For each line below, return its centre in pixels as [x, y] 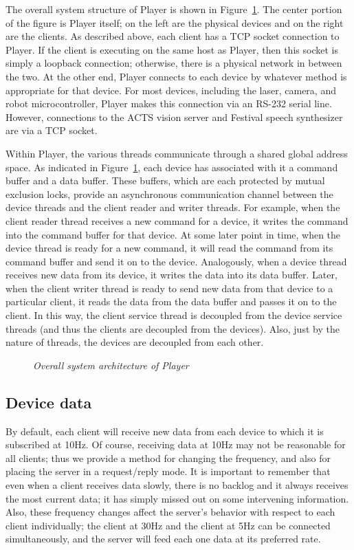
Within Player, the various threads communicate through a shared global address [177, 153]
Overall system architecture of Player [111, 365]
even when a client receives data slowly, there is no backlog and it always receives [177, 485]
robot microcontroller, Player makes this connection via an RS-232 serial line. [169, 103]
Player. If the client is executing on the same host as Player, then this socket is [172, 49]
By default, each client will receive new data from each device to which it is [165, 431]
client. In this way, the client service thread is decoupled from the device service [174, 315]
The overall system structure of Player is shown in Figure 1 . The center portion [174, 9]
